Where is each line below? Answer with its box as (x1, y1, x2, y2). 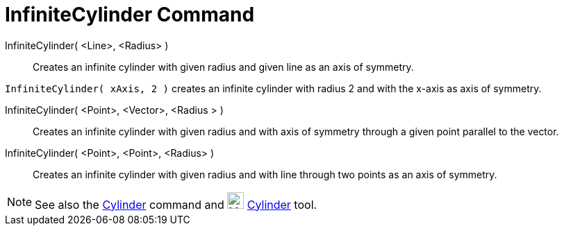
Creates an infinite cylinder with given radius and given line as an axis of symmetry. (33, 60, 414, 73)
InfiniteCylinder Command (5, 3, 255, 26)
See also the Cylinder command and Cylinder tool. (35, 197, 317, 212)
